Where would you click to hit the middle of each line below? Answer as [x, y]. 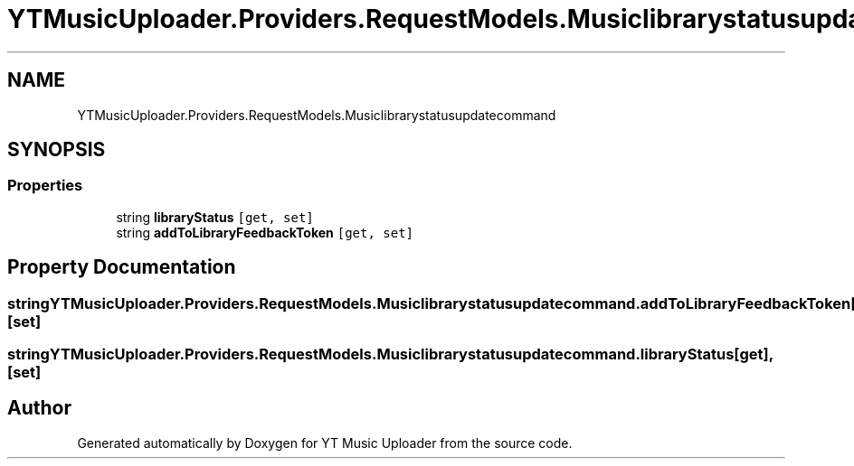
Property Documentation [122, 267]
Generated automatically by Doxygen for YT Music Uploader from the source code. [325, 443]
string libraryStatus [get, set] [215, 217]
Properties [45, 186]
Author [39, 408]
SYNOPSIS [57, 150]
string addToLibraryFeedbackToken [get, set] [265, 232]
